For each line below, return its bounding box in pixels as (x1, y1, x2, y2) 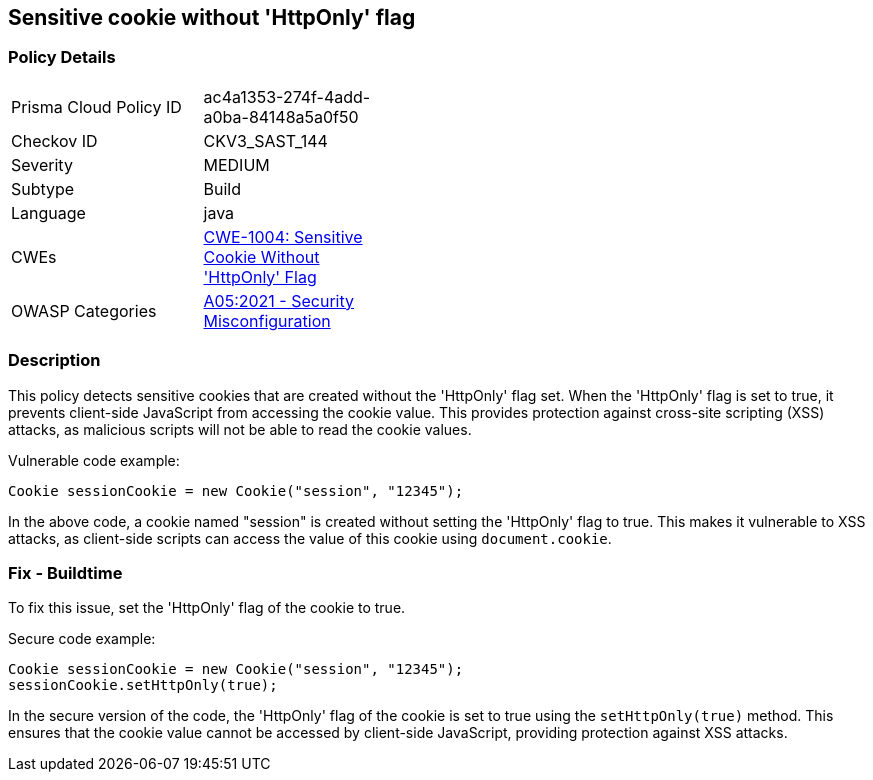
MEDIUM (203, 154, 270, 175)
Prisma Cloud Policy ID (11, 96, 182, 117)
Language (11, 202, 86, 223)
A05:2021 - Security (203, 290, 354, 311)
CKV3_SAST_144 (203, 130, 328, 151)
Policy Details (8, 47, 116, 68)
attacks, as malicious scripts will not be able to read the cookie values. (8, 420, 472, 438)
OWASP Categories (11, 300, 157, 321)
